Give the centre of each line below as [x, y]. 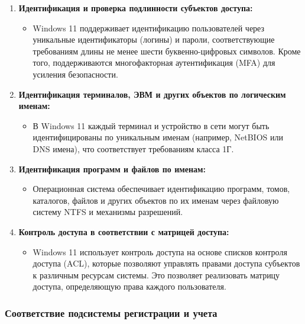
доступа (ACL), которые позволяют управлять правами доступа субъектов [166, 263]
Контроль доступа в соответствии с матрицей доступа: [124, 231]
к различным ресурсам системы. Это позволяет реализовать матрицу [156, 275]
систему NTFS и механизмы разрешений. [108, 212]
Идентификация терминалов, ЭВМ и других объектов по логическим [152, 94]
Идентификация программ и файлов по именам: [112, 169]
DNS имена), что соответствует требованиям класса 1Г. [133, 148]
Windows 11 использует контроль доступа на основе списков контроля [160, 251]
